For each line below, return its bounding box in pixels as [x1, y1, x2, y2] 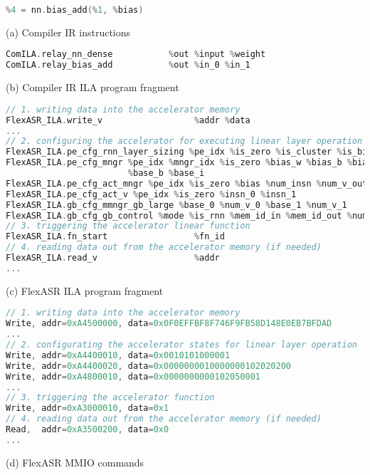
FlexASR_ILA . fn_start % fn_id [6, 231, 225, 242]
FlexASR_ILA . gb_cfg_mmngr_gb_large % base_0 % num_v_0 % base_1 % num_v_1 [6, 199, 347, 210]
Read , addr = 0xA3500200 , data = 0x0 [6, 424, 169, 435]
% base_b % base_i [127, 168, 205, 179]
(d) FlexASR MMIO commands [6, 454, 144, 469]
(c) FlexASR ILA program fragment [6, 283, 164, 298]
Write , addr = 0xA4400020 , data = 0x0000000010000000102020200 [6, 360, 291, 371]
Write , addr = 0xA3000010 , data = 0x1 [6, 403, 169, 414]
